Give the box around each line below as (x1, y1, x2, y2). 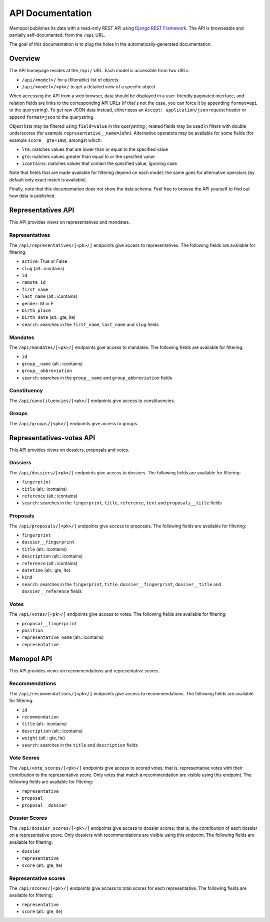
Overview (9, 54, 40, 63)
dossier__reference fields (21, 588, 82, 594)
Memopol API (9, 654, 52, 663)
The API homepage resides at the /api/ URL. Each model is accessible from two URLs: (9, 68, 190, 74)
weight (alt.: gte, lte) (21, 735, 65, 741)
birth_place (21, 308, 51, 313)
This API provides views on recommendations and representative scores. (9, 667, 160, 674)
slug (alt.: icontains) (21, 265, 64, 271)
